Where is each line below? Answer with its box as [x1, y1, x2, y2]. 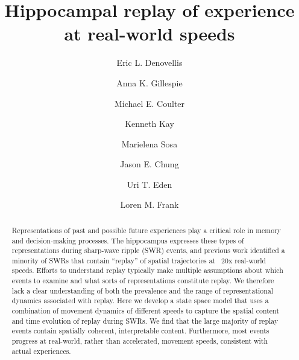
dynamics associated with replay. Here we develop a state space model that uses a [11, 295, 269, 306]
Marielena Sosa [121, 137, 178, 150]
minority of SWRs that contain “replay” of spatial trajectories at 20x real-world [11, 255, 266, 265]
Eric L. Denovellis [116, 56, 183, 69]
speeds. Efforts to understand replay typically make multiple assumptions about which [11, 265, 283, 275]
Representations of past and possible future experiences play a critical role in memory [11, 225, 282, 235]
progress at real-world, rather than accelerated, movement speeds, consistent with [11, 336, 268, 346]
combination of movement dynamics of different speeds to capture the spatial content [11, 306, 280, 316]
